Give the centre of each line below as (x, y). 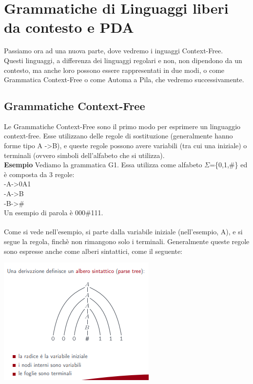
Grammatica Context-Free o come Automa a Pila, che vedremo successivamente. (124, 79)
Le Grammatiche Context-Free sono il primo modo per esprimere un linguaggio (122, 126)
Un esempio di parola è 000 (45, 213)
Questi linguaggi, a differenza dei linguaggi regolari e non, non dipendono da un (123, 60)
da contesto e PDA (69, 27)
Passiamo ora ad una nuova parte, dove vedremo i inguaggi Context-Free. (114, 51)
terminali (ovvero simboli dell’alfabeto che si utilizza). (84, 155)
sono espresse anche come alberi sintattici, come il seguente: (93, 251)
